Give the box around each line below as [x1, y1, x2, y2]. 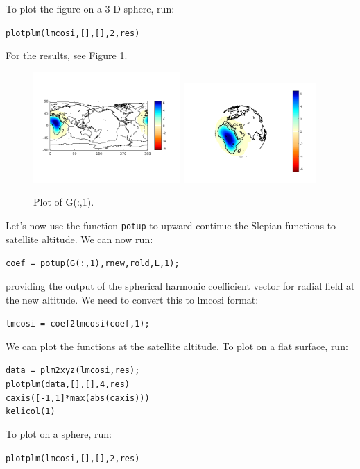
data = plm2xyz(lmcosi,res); [6, 365, 140, 376]
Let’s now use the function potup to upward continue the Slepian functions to [6, 218, 336, 233]
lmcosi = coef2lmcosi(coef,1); [6, 319, 150, 329]
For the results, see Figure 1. [6, 48, 128, 63]
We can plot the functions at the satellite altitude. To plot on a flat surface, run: [6, 338, 348, 353]
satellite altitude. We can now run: [6, 231, 153, 246]
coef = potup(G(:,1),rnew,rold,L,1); [6, 258, 180, 269]
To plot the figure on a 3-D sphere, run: [6, 1, 175, 15]
